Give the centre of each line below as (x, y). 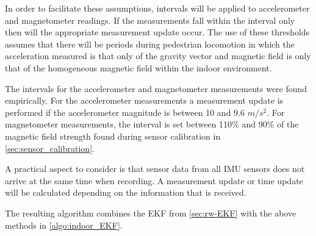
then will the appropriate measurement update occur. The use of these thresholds (157, 32)
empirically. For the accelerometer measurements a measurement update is (144, 100)
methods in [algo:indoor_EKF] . (64, 225)
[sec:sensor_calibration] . (50, 148)
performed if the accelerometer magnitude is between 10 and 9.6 (125, 112)
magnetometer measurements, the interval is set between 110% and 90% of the (152, 124)
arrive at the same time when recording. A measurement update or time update (154, 180)
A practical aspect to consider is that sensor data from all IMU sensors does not (155, 169)
